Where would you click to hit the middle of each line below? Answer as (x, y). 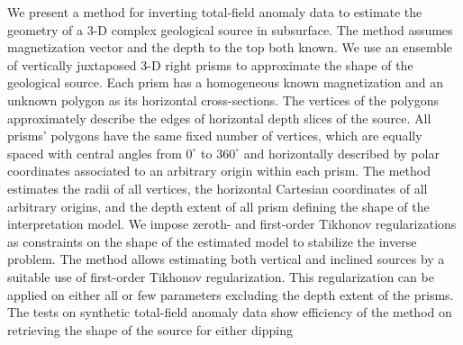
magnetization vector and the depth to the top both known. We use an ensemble (230, 47)
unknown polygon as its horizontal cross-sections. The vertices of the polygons (223, 100)
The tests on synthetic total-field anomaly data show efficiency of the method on (230, 312)
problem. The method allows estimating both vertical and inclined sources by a (226, 259)
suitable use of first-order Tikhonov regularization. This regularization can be (221, 276)
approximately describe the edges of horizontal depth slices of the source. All (219, 118)
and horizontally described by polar (341, 153)
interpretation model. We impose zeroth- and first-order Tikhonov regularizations (232, 224)
